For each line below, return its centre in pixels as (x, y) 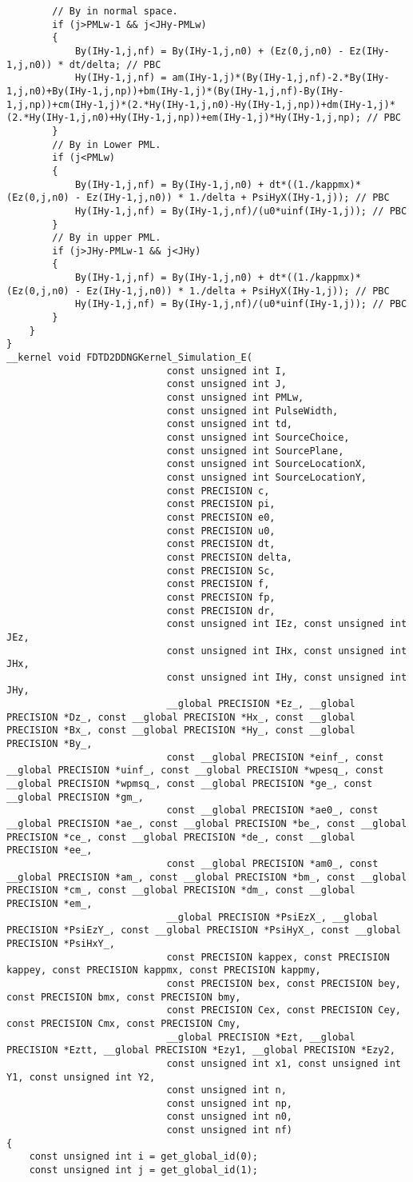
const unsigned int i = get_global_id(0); (143, 1157)
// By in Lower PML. (107, 144)
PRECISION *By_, (50, 744)
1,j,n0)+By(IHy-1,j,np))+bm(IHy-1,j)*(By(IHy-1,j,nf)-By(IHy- (175, 91)
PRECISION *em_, (50, 903)
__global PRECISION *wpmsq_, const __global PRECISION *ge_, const (190, 784)
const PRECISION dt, (221, 544)
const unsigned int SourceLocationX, (267, 464)
